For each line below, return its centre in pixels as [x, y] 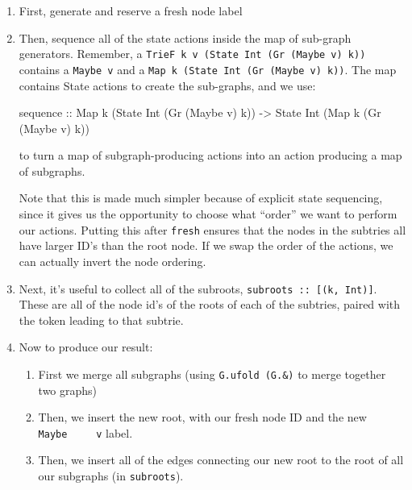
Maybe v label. [85, 432]
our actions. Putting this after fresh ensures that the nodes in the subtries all [212, 229]
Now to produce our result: [86, 347]
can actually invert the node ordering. [112, 261]
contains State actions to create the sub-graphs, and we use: [167, 85]
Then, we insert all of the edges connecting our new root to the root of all [221, 460]
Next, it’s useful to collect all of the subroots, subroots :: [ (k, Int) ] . [198, 288]
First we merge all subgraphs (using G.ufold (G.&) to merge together [212, 374]
